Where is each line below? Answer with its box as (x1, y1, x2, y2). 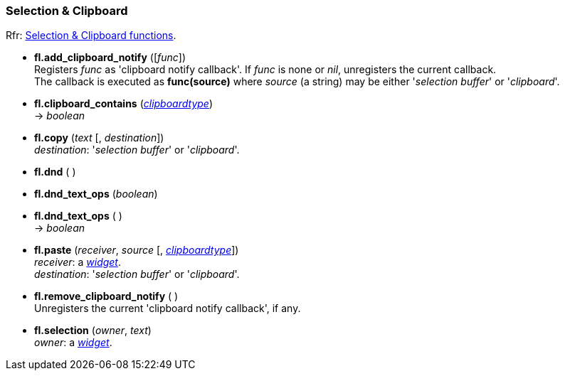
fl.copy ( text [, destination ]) (34, 131, 164, 144)
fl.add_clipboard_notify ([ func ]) (34, 51, 186, 64)
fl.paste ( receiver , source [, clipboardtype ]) (34, 244, 239, 257)
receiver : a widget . (34, 256, 122, 269)
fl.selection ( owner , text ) (34, 324, 152, 337)
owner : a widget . (34, 336, 112, 349)
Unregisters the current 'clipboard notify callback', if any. (34, 302, 301, 315)
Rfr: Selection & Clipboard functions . (6, 29, 176, 42)
